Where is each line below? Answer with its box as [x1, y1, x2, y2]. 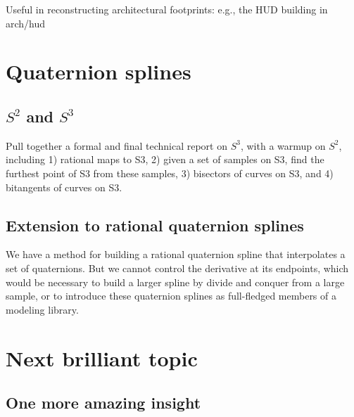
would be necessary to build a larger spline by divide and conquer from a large [6, 274, 345, 289]
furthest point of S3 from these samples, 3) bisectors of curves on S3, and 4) [6, 165, 334, 180]
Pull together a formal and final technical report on [6, 138, 227, 153]
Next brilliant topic [6, 343, 198, 372]
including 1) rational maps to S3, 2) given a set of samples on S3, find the [6, 152, 324, 167]
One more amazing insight [6, 392, 201, 413]
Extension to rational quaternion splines [6, 214, 304, 236]
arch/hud [6, 15, 46, 30]
